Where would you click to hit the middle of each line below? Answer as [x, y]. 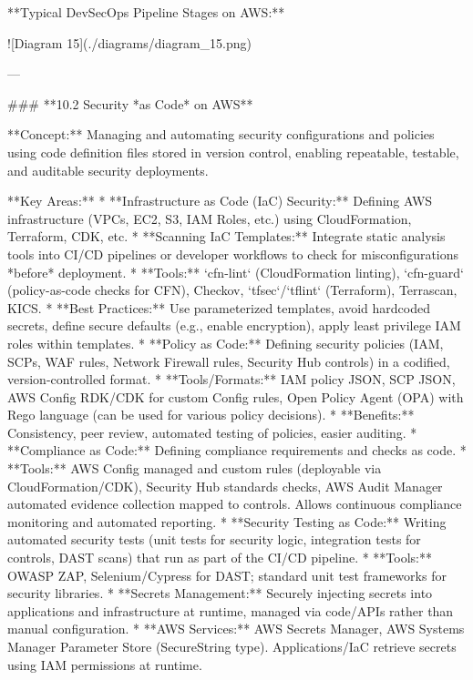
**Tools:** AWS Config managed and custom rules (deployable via [195, 468]
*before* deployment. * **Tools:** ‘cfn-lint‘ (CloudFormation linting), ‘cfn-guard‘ [236, 272]
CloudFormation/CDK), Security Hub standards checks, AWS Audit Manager [225, 486]
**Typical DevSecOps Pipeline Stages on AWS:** [146, 12]
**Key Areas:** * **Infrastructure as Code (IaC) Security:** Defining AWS [220, 201]
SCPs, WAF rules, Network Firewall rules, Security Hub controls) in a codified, [229, 361]
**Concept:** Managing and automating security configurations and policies [221, 134]
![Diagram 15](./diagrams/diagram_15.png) [129, 42]
